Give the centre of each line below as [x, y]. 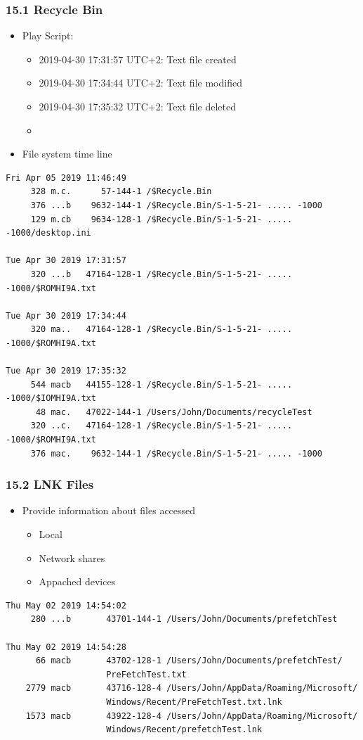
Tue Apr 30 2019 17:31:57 [66, 261]
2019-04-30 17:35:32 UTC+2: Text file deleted [137, 106]
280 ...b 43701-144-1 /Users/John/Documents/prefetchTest [184, 619]
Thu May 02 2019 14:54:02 [66, 605]
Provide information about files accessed [109, 510]
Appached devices [77, 581]
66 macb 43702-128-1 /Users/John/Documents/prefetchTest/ [189, 661]
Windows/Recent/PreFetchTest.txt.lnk [194, 702]
